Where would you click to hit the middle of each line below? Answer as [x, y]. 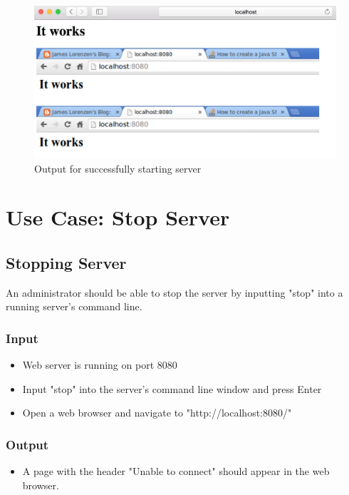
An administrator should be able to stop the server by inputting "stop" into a [174, 292]
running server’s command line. [74, 306]
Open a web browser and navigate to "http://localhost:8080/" [157, 413]
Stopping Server [66, 263]
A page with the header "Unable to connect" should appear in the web [176, 471]
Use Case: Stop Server [118, 217]
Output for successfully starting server [118, 168]
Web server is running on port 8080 [100, 365]
